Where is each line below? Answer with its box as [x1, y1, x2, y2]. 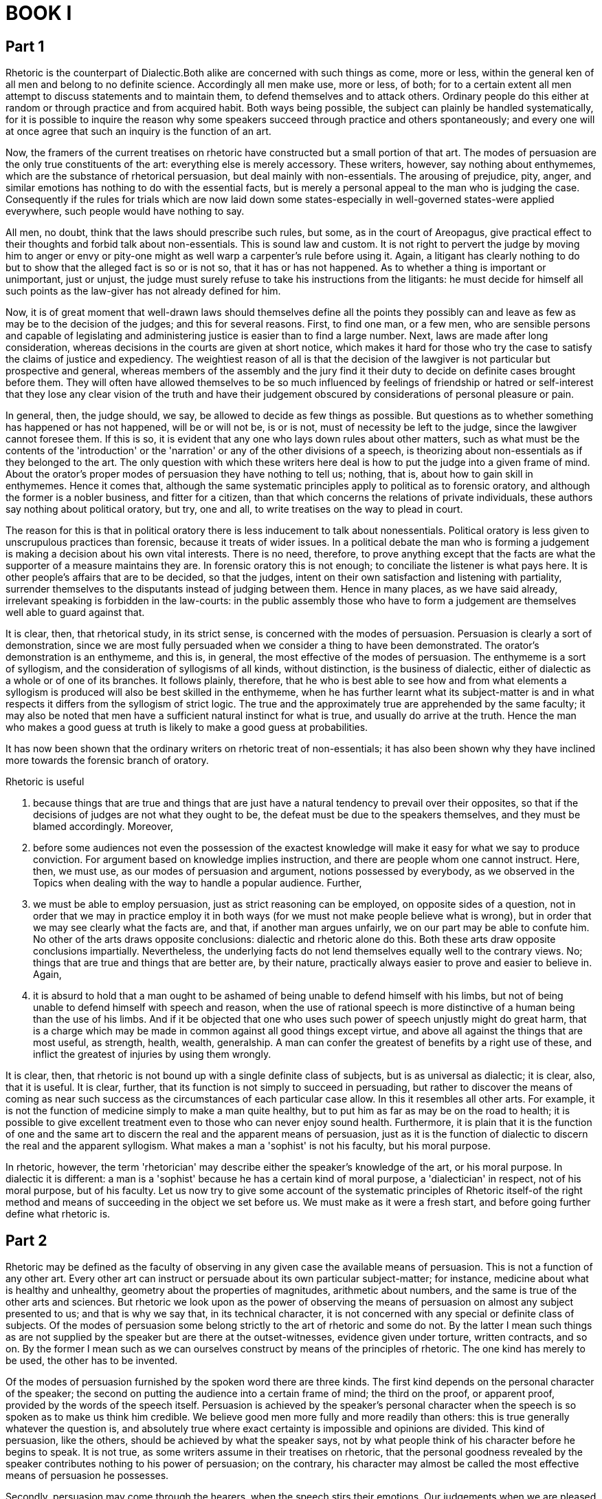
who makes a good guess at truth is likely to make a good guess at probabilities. [5, 721, 368, 734]
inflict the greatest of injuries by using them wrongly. [33, 1048, 271, 1061]
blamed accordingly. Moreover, [33, 820, 174, 833]
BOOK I [5, 1, 72, 25]
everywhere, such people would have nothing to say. [5, 205, 245, 217]
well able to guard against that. [5, 606, 145, 619]
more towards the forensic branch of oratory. [5, 754, 209, 767]
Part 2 [5, 1231, 47, 1249]
